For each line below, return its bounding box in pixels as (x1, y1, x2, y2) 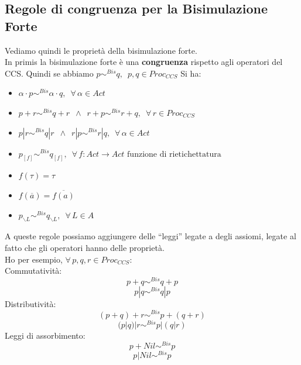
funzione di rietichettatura (127, 150, 221, 159)
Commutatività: (5, 264, 62, 277)
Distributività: (5, 297, 56, 309)
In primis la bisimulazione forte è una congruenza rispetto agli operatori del (5, 56, 283, 68)
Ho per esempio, (5, 253, 63, 265)
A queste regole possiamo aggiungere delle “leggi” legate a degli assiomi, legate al (5, 230, 296, 242)
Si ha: (180, 67, 201, 79)
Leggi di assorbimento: (5, 329, 85, 341)
